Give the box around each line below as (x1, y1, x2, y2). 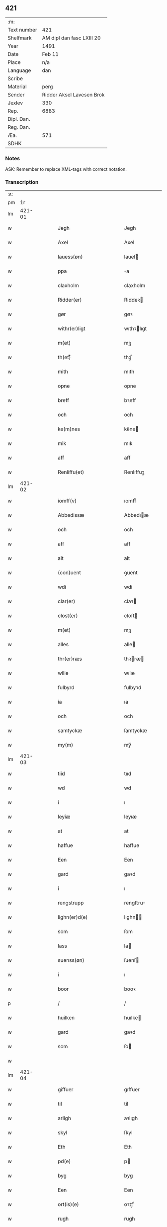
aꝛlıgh (124, 1115, 138, 1122)
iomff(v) (58, 497, 77, 504)
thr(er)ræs (58, 655, 83, 662)
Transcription (5, 179, 39, 186)
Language (7, 67, 31, 74)
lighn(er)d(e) (58, 914, 88, 921)
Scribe (7, 75, 23, 82)
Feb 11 (42, 50, 59, 57)
